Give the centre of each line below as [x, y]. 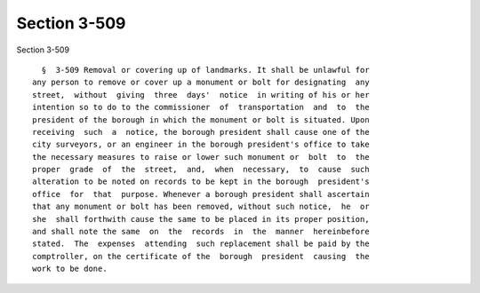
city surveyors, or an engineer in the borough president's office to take [201, 145]
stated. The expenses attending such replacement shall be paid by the [201, 244]
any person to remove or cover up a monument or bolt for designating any [201, 83]
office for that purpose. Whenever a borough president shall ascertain [201, 194]
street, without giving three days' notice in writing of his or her [201, 95]
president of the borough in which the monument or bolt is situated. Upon [201, 119]
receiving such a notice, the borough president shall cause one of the [201, 132]
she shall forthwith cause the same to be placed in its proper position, [201, 219]
